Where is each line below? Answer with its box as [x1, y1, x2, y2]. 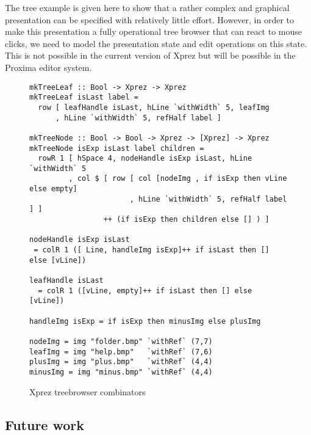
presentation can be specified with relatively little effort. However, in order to [5, 13, 295, 26]
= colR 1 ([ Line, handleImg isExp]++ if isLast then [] [34, 246, 270, 255]
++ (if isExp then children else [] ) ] [103, 215, 270, 224]
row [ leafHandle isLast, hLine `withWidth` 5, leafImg [38, 103, 270, 112]
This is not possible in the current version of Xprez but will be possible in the [5, 49, 296, 62]
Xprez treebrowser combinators [29, 385, 146, 398]
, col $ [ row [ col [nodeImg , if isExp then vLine [68, 174, 287, 183]
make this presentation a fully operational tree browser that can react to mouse [5, 25, 302, 38]
